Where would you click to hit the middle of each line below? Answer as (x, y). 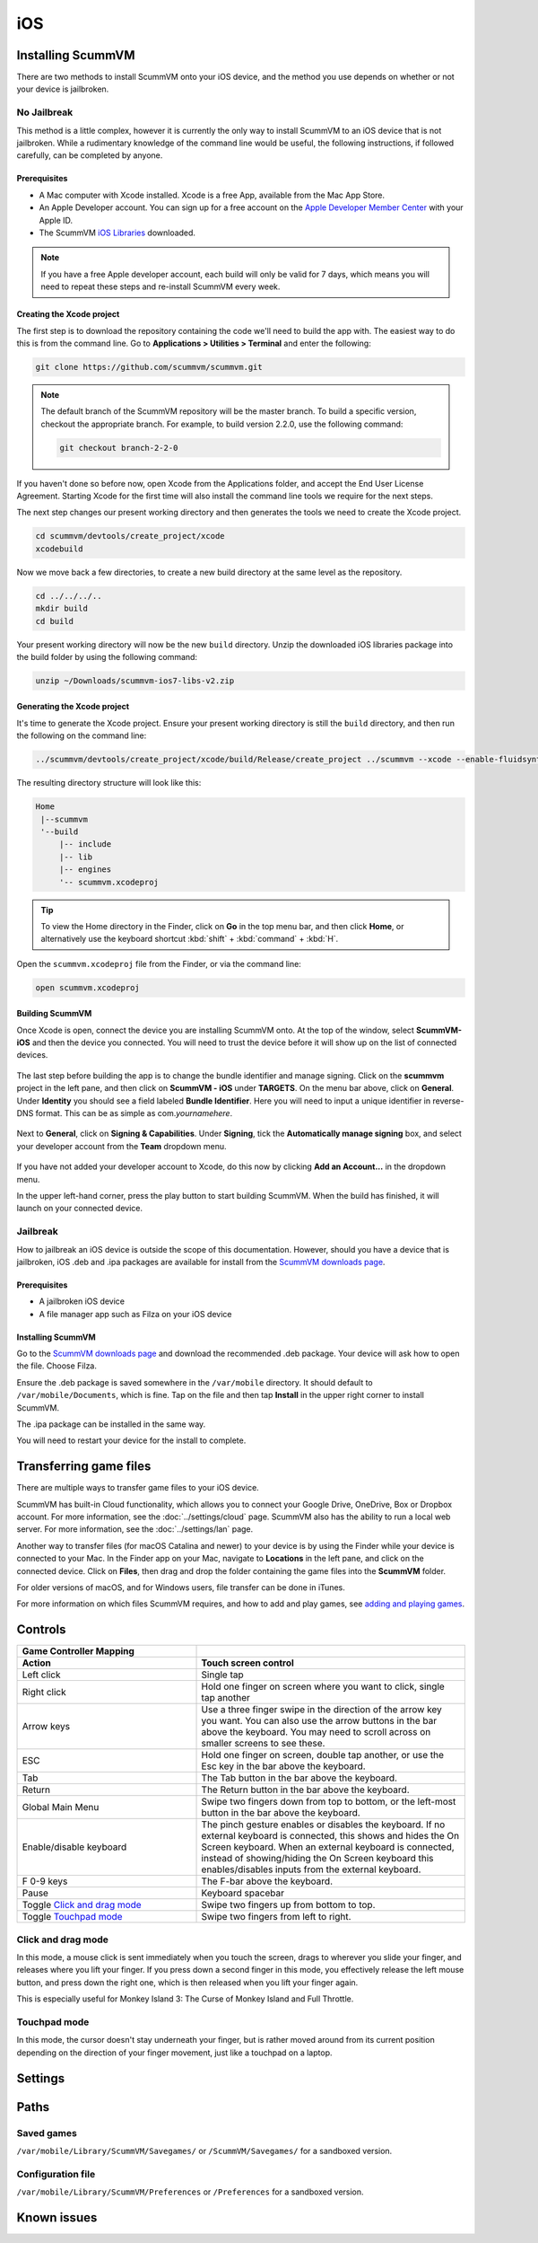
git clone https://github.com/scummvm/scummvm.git (149, 367)
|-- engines (85, 870)
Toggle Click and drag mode (82, 1905)
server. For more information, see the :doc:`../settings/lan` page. (135, 1529)
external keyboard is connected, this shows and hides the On (330, 1836)
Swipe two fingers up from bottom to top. (288, 1905)
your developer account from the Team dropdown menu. (122, 1146)
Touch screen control (248, 1663)
